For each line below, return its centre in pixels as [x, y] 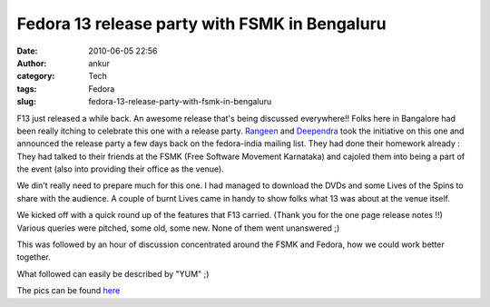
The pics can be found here [69, 291]
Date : [27, 51]
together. [34, 257]
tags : [27, 89]
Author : [32, 63]
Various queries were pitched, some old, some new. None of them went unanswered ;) [178, 228]
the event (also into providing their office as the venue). [120, 169]
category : [36, 76]
